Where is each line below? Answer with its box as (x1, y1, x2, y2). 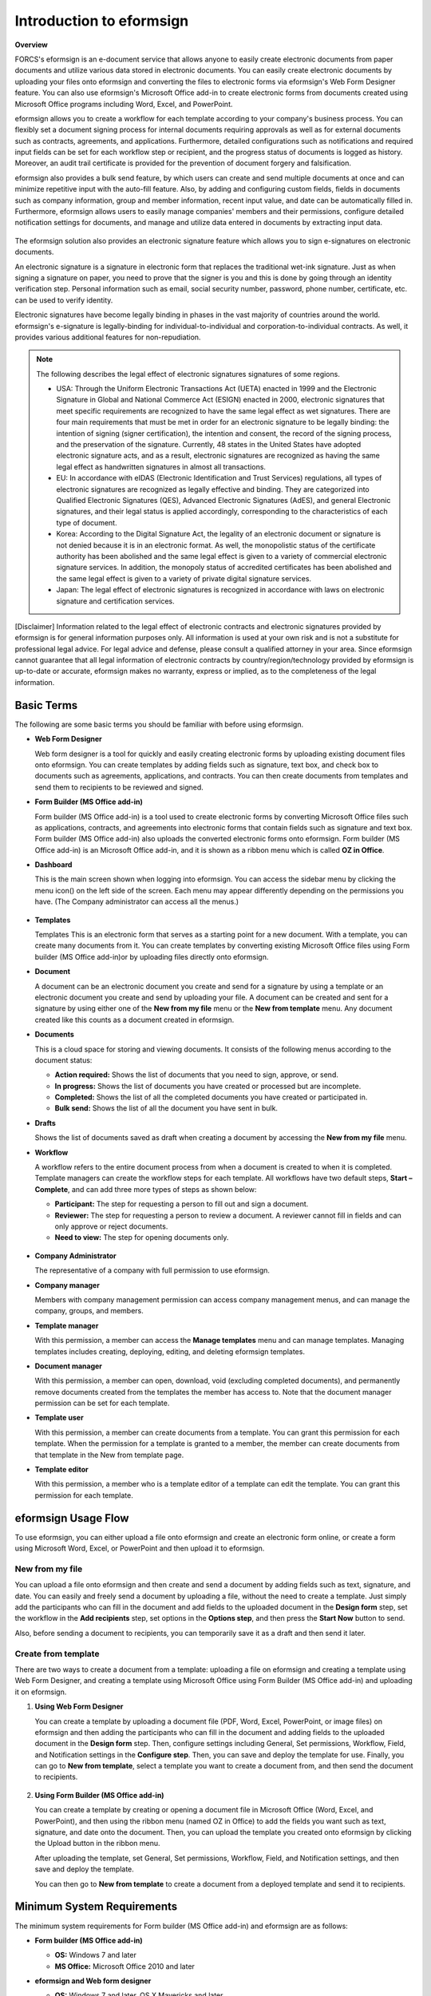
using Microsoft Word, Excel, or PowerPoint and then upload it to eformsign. (14, 1543, 265, 1553)
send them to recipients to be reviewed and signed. (34, 782, 204, 792)
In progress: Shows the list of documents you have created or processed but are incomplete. (54, 1081, 362, 1091)
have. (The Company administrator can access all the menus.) (34, 897, 239, 906)
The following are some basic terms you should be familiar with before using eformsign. (14, 719, 303, 729)
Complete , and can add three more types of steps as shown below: (34, 1184, 257, 1194)
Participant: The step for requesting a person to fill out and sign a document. (54, 1199, 309, 1209)
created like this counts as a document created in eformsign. (34, 1015, 235, 1024)
